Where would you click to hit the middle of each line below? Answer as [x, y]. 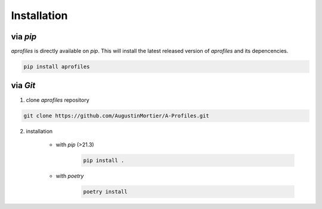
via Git [23, 85]
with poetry [70, 176]
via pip [24, 37]
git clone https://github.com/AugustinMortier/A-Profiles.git [116, 116]
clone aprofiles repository [58, 100]
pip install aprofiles [57, 67]
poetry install [105, 191]
